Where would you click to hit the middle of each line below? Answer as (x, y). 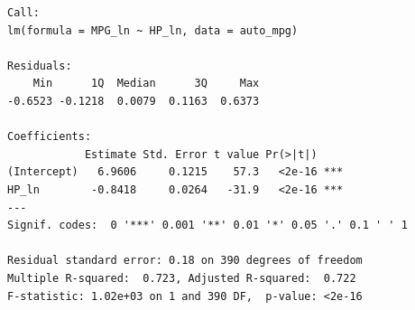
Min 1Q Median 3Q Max (146, 84)
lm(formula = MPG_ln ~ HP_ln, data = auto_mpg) (153, 30)
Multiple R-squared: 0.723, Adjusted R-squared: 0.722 (182, 278)
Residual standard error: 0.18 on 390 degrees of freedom (185, 261)
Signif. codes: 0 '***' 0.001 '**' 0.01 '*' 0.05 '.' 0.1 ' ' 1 (207, 225)
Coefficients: (50, 137)
